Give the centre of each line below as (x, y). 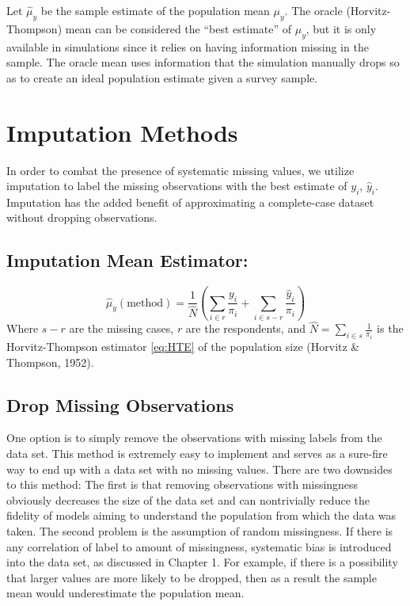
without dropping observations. (82, 217)
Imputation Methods (122, 132)
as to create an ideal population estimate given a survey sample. (162, 77)
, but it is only (341, 28)
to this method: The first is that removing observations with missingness (182, 484)
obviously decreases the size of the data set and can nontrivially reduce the (188, 499)
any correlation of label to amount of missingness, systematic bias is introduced (199, 546)
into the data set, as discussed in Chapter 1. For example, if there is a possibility (202, 562)
